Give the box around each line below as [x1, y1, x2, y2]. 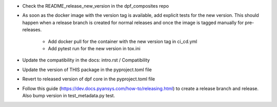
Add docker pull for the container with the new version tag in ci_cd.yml [48, 38, 197, 45]
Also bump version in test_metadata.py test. [22, 92, 115, 98]
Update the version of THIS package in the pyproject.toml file [22, 67, 152, 73]
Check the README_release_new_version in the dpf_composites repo [22, 3, 169, 9]
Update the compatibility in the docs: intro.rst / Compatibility [22, 57, 150, 63]
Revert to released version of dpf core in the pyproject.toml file [22, 76, 155, 82]
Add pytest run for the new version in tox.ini [48, 45, 141, 51]
